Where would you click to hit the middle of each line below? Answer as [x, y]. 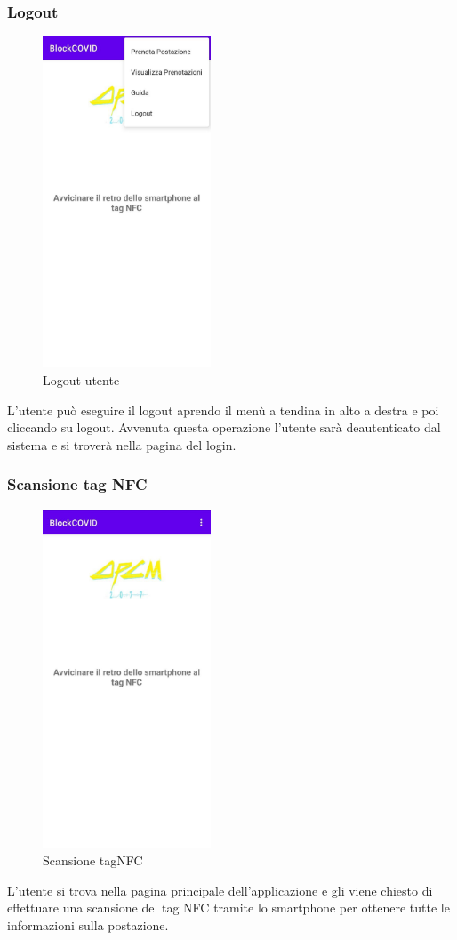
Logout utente [81, 379]
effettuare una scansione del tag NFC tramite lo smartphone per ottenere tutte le [228, 908]
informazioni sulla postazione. [88, 924]
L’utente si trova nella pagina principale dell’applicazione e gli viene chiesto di [220, 890]
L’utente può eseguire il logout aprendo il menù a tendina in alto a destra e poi [223, 410]
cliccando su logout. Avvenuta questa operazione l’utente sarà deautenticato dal [224, 427]
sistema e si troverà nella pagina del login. [122, 444]
